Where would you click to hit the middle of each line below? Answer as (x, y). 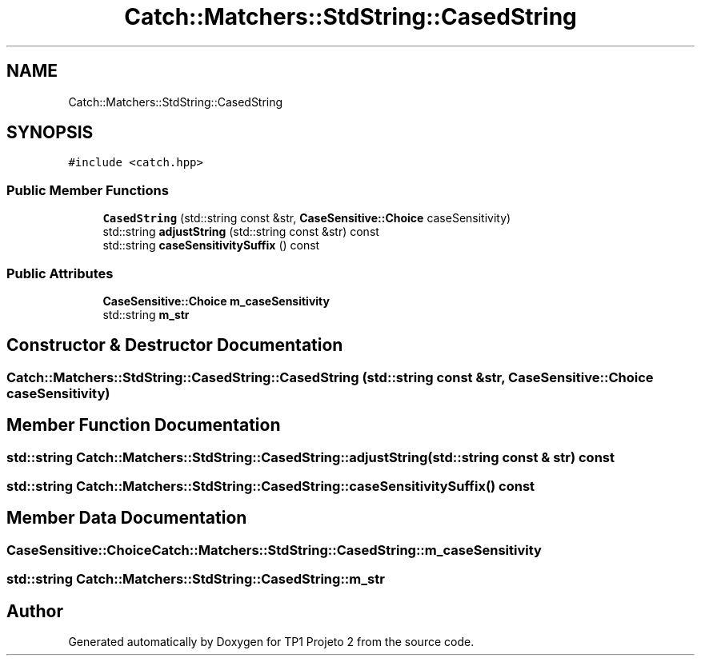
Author (35, 611)
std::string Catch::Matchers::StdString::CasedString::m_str (196, 579)
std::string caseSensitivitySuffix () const (211, 245)
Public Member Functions (88, 190)
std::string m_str (146, 314)
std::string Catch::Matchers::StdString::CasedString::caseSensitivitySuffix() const (271, 486)
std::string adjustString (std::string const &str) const (241, 232)
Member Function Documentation (144, 425)
